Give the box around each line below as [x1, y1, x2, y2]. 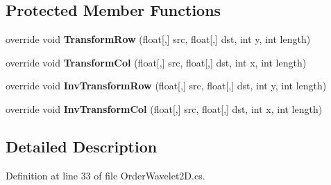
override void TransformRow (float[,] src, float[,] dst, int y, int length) [6, 32, 311, 46]
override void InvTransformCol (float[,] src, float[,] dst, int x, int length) [6, 101, 323, 116]
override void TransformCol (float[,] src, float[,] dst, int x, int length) [6, 55, 307, 69]
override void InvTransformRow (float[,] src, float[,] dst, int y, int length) [6, 78, 327, 93]
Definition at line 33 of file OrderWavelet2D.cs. [6, 168, 205, 182]
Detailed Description [6, 135, 158, 157]
